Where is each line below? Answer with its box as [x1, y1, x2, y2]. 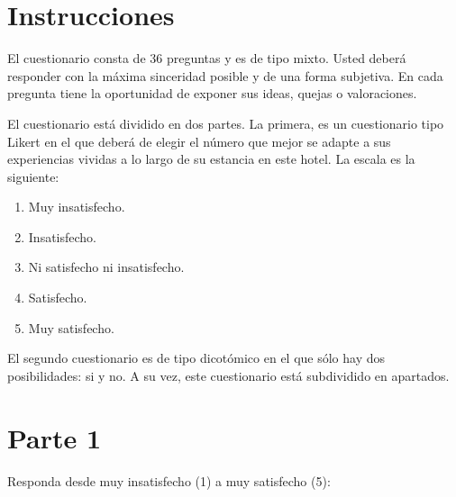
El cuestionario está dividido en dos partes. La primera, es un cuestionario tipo [7, 113, 444, 132]
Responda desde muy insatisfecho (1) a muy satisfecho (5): [7, 471, 331, 490]
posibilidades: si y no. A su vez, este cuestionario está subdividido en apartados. [7, 366, 450, 384]
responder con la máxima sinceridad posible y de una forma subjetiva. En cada [7, 66, 443, 85]
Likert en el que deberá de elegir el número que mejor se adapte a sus [7, 131, 391, 150]
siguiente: [7, 167, 59, 185]
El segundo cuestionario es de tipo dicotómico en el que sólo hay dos [7, 348, 386, 367]
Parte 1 [7, 419, 102, 456]
